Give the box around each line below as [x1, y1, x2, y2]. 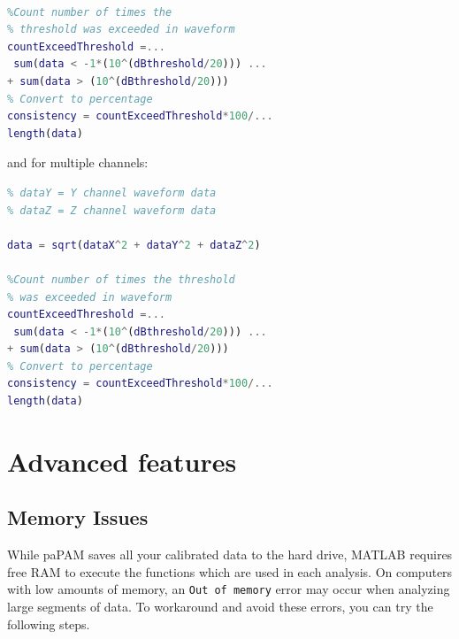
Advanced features [7, 443, 237, 479]
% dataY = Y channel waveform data [7, 186, 217, 199]
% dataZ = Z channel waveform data [7, 204, 217, 217]
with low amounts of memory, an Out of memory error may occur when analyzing [7, 580, 450, 598]
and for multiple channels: [7, 153, 149, 172]
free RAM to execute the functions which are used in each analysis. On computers [7, 562, 453, 581]
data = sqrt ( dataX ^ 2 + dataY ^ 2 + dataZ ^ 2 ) [7, 238, 261, 251]
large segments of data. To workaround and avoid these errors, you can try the [7, 597, 433, 616]
